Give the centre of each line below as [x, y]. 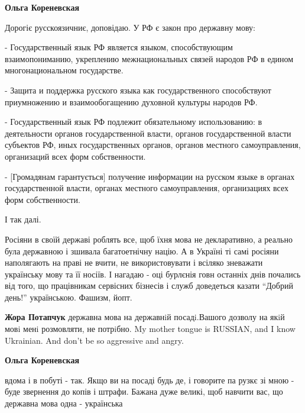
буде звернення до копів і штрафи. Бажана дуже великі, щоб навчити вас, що [144, 391]
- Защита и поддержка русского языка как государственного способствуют [138, 90]
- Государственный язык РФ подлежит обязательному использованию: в [134, 122]
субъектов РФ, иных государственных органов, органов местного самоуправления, [153, 145]
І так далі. [23, 219]
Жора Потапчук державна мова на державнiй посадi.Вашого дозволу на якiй [145, 317]
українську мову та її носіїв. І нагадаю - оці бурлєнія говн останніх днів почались [153, 274]
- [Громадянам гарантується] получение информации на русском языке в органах [150, 176]
